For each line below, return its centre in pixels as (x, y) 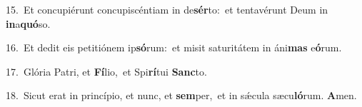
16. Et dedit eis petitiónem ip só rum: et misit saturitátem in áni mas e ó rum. (174, 47)
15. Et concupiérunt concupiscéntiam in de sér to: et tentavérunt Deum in (167, 9)
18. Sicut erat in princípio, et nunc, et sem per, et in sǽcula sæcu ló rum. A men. (181, 95)
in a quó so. (28, 23)
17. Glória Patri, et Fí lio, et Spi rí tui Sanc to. (106, 71)
